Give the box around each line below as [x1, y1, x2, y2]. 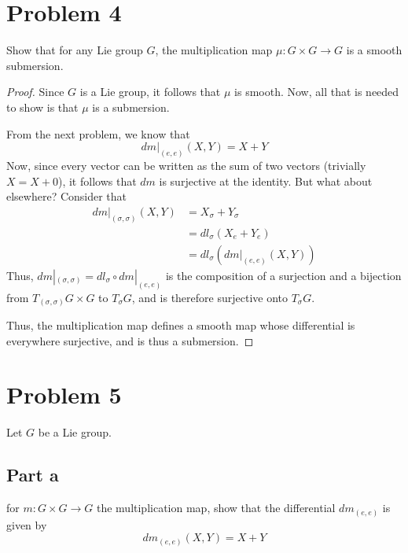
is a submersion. [92, 98, 170, 115]
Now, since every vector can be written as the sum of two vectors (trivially [6, 157, 366, 173]
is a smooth [346, 42, 402, 58]
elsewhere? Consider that [6, 188, 127, 205]
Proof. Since [6, 83, 64, 100]
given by [6, 516, 47, 533]
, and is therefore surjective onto [131, 289, 288, 305]
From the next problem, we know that [6, 125, 190, 142]
